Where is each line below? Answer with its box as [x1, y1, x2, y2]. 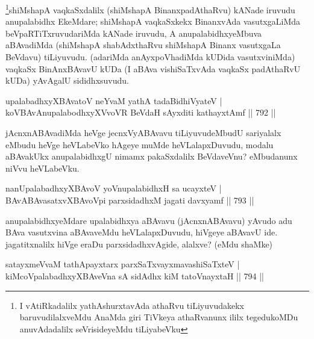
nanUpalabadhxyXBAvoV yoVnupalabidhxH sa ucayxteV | [5, 182, 222, 194]
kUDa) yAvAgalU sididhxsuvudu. [5, 74, 129, 87]
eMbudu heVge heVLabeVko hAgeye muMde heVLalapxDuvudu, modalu [5, 138, 274, 151]
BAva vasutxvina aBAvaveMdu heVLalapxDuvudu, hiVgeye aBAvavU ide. [5, 226, 278, 238]
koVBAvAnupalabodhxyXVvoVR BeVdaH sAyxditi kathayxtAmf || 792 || [5, 106, 276, 119]
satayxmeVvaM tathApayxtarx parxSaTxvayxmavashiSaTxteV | [5, 258, 240, 270]
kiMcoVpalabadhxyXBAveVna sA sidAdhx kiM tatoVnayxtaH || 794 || [5, 269, 264, 282]
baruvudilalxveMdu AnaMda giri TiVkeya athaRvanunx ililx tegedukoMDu [19, 311, 298, 323]
